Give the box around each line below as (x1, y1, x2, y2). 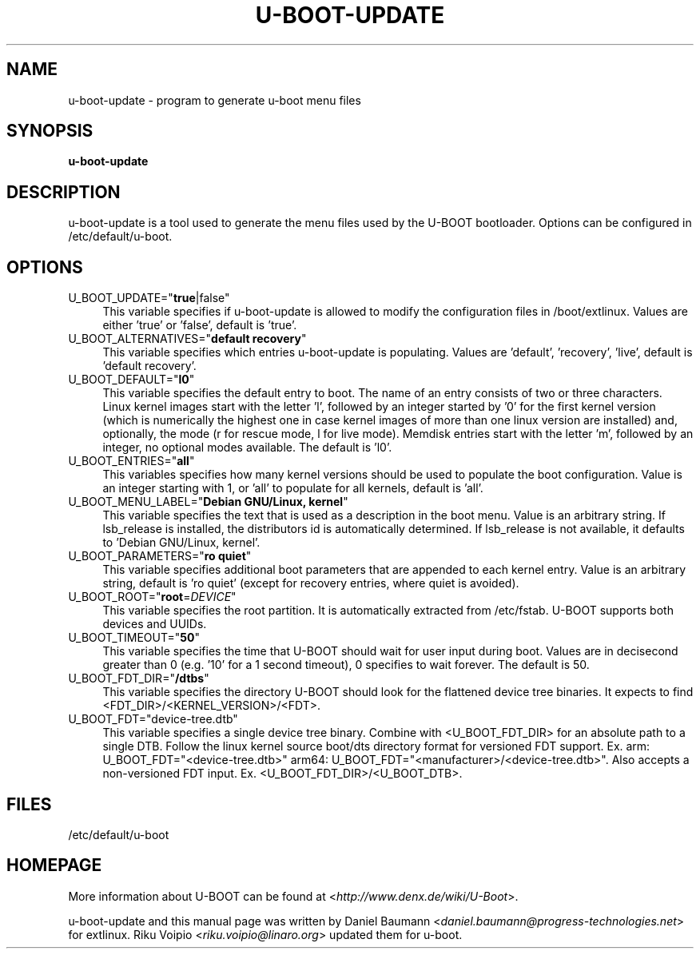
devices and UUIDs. (102, 617, 207, 631)
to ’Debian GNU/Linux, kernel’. (102, 535, 261, 550)
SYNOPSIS (6, 121, 93, 141)
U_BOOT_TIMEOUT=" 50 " (68, 631, 200, 645)
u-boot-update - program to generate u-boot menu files (68, 93, 361, 107)
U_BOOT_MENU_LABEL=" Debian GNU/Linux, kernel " (68, 495, 348, 509)
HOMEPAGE (6, 855, 102, 876)
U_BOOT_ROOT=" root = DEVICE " (68, 590, 237, 604)
